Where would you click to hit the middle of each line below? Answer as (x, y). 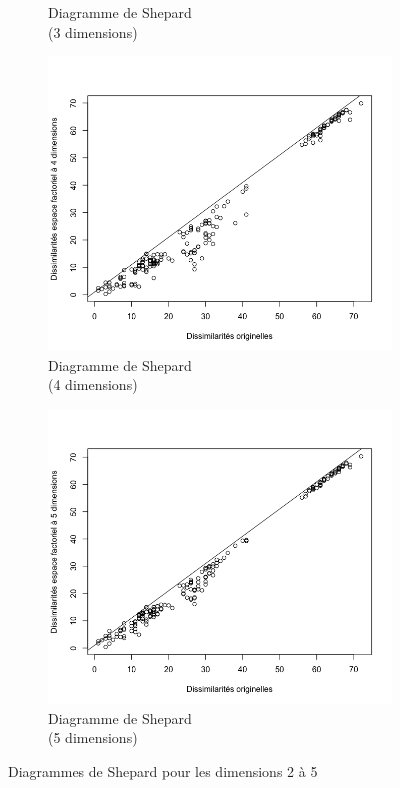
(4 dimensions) (93, 384)
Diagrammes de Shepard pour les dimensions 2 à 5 (163, 770)
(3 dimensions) (93, 31)
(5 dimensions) (93, 737)
